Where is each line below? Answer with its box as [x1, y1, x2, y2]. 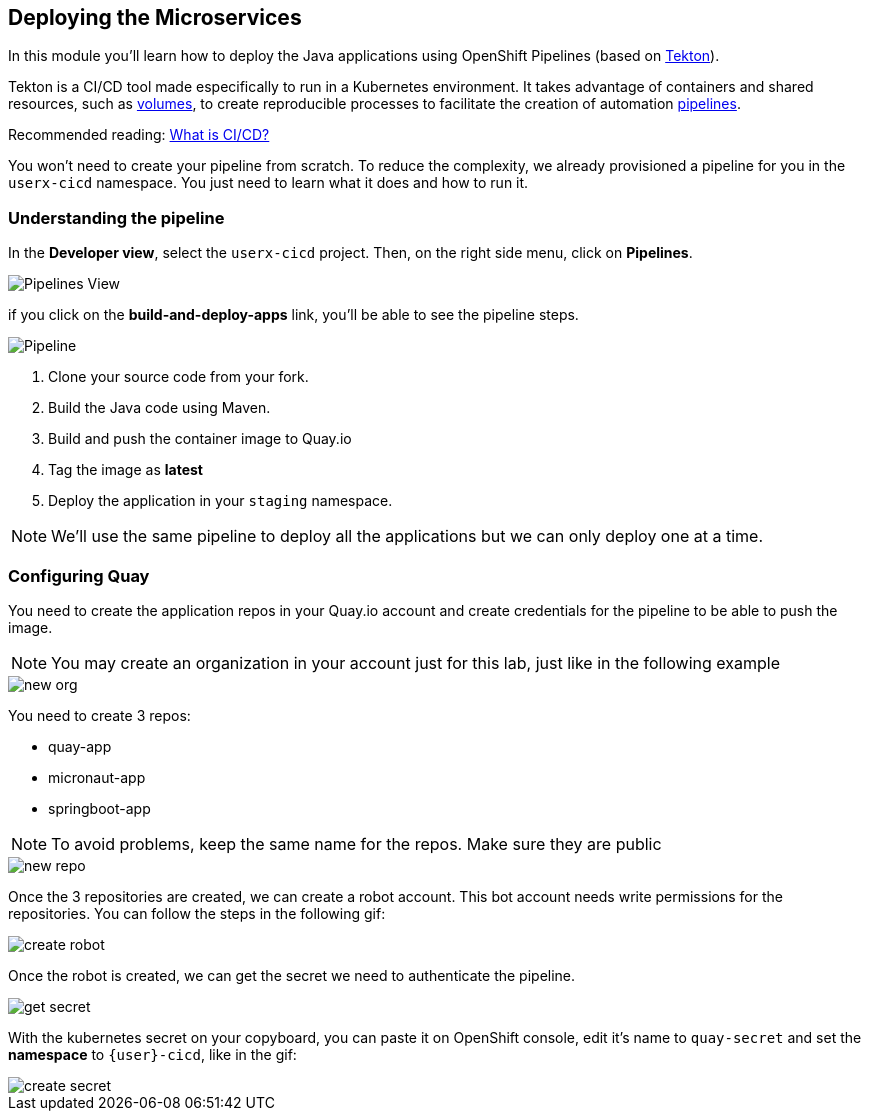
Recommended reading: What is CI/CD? [8, 126, 270, 144]
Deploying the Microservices [8, 5, 302, 30]
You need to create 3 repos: [8, 706, 191, 724]
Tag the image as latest [48, 461, 203, 479]
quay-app [48, 737, 112, 755]
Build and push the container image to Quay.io [48, 430, 352, 448]
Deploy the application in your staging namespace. [48, 492, 393, 510]
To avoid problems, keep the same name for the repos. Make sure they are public [51, 833, 662, 854]
